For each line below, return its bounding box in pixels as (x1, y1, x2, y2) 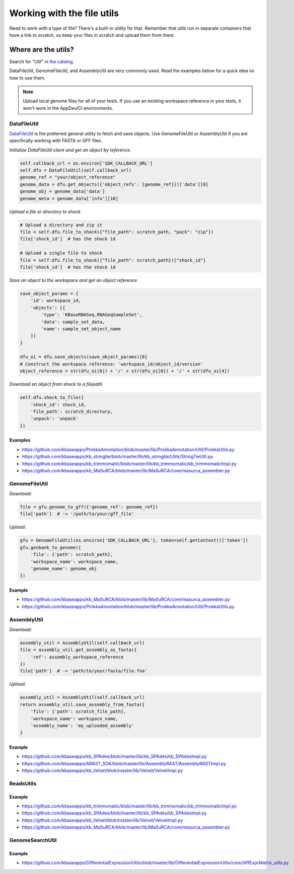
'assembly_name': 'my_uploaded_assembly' (30, 722, 134, 729)
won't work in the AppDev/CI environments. (23, 105, 113, 111)
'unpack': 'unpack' (30, 416, 79, 421)
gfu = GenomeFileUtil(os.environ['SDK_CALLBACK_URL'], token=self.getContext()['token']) (20, 538, 249, 543)
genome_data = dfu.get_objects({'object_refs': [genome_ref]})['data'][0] (20, 181, 209, 187)
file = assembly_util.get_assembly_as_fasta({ (20, 647, 137, 653)
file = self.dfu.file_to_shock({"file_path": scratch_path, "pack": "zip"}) (20, 229, 214, 235)
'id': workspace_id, (30, 298, 82, 304)
